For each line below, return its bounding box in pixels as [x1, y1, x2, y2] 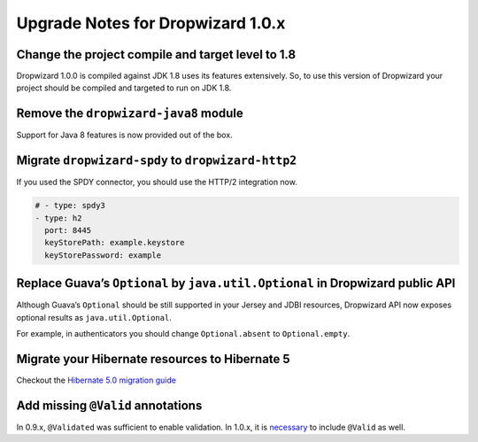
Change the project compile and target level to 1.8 [16, 47, 297, 62]
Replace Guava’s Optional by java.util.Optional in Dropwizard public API [16, 275, 456, 291]
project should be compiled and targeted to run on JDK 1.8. [16, 82, 232, 93]
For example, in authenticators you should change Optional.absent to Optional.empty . [16, 329, 351, 339]
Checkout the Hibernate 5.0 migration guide [16, 375, 177, 385]
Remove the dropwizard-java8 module [16, 106, 243, 121]
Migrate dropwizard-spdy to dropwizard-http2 [16, 153, 297, 168]
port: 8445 [44, 226, 92, 236]
